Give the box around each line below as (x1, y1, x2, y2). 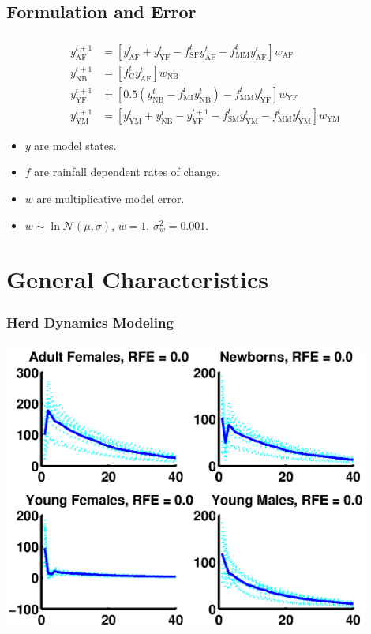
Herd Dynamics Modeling (6, 312, 174, 332)
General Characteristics (6, 263, 268, 295)
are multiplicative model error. (36, 190, 185, 207)
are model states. (34, 137, 117, 153)
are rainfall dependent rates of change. (34, 163, 220, 180)
